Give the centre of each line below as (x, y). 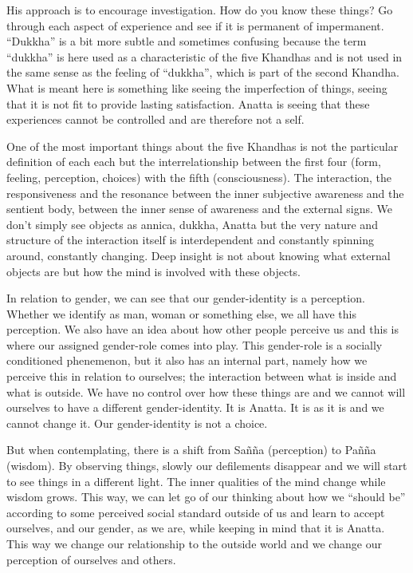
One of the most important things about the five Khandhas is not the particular (203, 146)
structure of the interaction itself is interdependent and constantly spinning (191, 240)
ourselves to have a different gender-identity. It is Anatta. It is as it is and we (195, 407)
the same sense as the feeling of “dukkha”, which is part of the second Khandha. (203, 72)
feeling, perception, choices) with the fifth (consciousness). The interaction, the (199, 177)
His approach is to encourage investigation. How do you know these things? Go (200, 10)
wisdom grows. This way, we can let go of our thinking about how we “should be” (206, 497)
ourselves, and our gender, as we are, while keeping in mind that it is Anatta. (196, 528)
